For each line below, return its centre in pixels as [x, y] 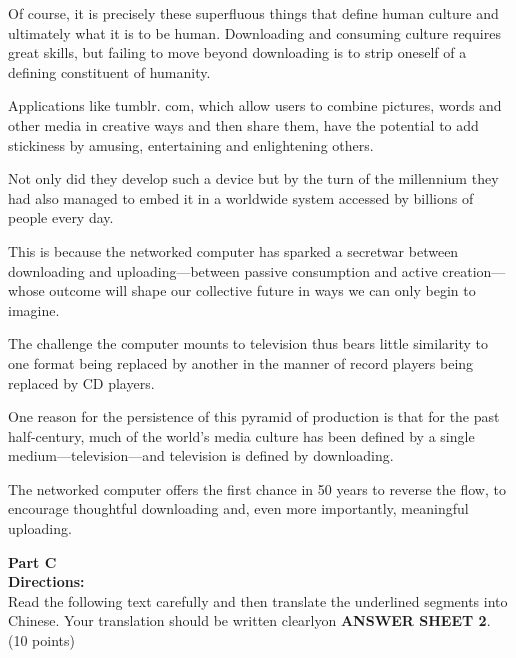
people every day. [61, 217]
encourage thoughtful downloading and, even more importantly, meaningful [238, 508]
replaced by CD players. [81, 382]
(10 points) [41, 640]
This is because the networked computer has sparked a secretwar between [233, 250]
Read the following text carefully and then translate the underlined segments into [258, 600]
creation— [474, 270]
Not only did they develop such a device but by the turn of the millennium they [253, 178]
